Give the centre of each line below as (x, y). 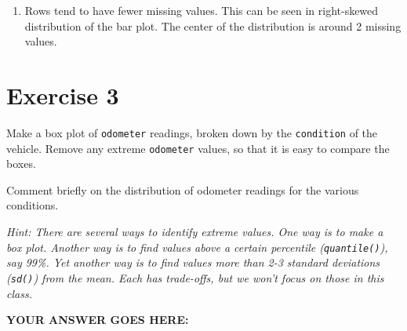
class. (19, 293)
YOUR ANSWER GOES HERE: (98, 320)
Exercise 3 (63, 95)
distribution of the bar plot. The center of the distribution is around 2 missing (213, 25)
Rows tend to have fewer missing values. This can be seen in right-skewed (202, 10)
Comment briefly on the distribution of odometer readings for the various (183, 189)
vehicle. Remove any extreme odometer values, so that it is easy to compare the (198, 148)
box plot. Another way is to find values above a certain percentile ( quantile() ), (197, 247)
